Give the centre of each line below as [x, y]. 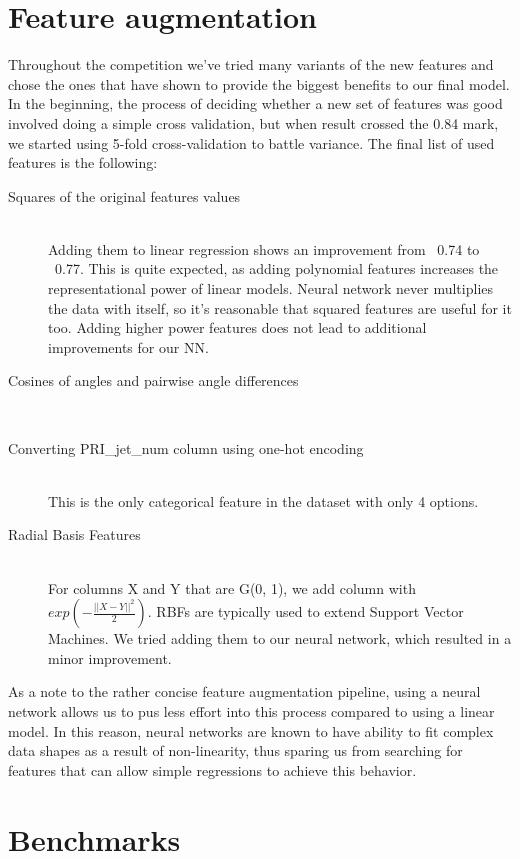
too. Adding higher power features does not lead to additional [237, 327]
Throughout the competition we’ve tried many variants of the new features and [251, 64]
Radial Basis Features [74, 534]
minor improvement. [110, 657]
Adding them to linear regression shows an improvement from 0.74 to [264, 248]
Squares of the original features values [124, 195]
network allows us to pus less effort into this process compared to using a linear [251, 710]
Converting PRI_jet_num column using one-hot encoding [186, 447]
